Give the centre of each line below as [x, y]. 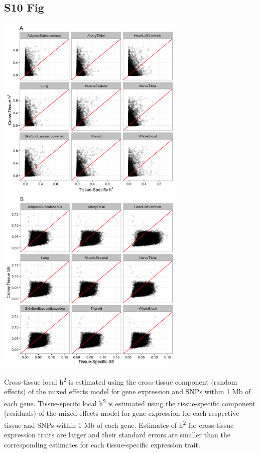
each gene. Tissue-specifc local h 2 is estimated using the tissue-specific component [130, 402]
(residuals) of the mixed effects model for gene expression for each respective [122, 413]
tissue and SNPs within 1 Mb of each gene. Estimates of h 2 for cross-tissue [119, 424]
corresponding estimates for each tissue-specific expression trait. [102, 444]
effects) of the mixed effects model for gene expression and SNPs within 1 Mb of [127, 391]
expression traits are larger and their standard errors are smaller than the [117, 435]
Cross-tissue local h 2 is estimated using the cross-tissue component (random [121, 381]
